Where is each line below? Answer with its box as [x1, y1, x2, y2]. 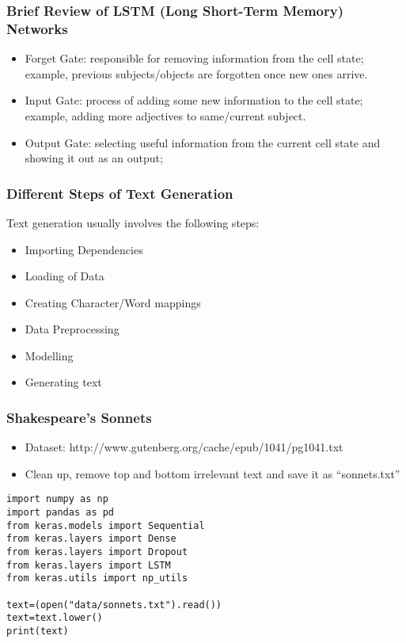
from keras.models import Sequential [6, 519, 205, 531]
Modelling [25, 347, 74, 363]
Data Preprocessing [25, 321, 120, 337]
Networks [6, 18, 68, 38]
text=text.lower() [6, 612, 103, 624]
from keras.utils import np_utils [6, 573, 188, 584]
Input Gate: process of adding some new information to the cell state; [25, 92, 363, 108]
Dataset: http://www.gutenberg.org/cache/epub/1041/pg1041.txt [25, 439, 343, 455]
